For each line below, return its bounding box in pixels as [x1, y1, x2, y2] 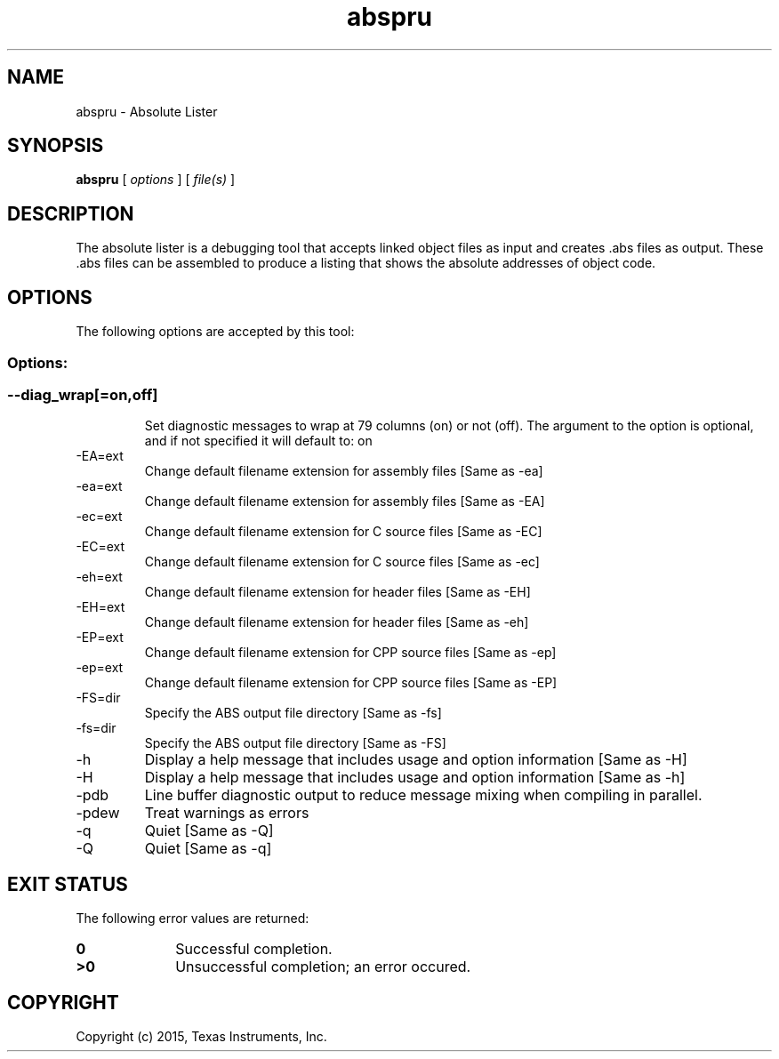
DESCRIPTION [7, 202, 134, 225]
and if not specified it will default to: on [144, 433, 373, 449]
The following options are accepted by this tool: [76, 324, 355, 340]
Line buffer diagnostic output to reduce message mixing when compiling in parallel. [144, 786, 703, 805]
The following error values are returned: [76, 911, 309, 927]
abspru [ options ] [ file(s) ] [76, 172, 236, 188]
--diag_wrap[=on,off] [7, 385, 158, 404]
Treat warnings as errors [144, 804, 309, 822]
